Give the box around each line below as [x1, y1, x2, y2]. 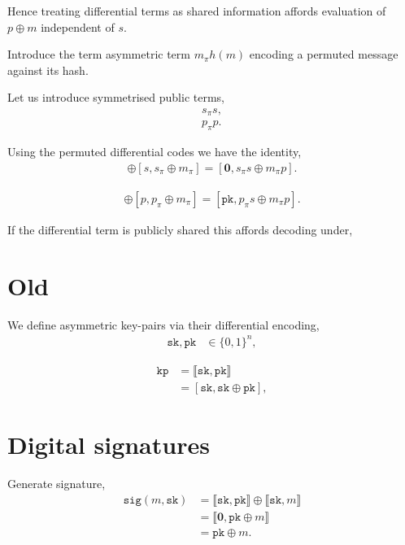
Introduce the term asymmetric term [7, 46, 190, 63]
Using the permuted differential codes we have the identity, [7, 143, 302, 160]
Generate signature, [7, 474, 106, 491]
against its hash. [7, 61, 89, 78]
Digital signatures [7, 428, 210, 461]
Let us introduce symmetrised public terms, [7, 89, 224, 106]
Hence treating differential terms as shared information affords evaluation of [7, 2, 386, 19]
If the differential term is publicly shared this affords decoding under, [7, 220, 353, 238]
